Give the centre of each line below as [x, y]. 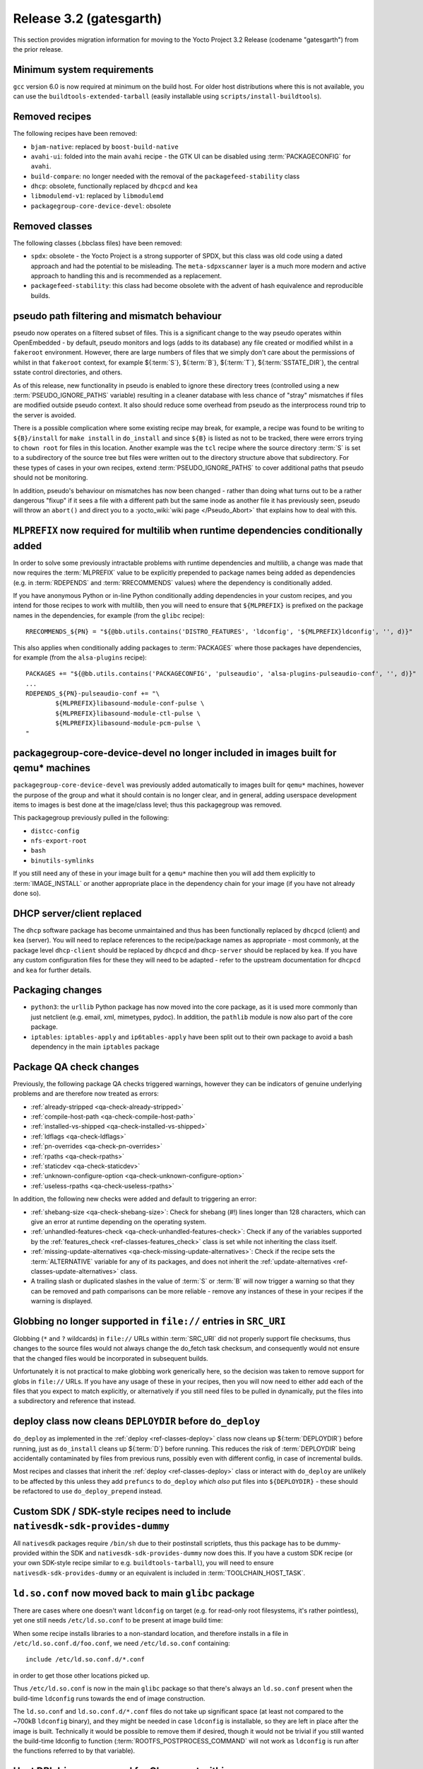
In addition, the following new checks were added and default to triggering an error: [135, 1199]
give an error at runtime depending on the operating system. [119, 1221]
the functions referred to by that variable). [74, 1751]
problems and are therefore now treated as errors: [86, 1094]
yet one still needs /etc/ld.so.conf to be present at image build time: [118, 1620]
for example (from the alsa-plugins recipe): [80, 657]
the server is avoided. [45, 415]
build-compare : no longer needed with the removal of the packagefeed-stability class [165, 176]
